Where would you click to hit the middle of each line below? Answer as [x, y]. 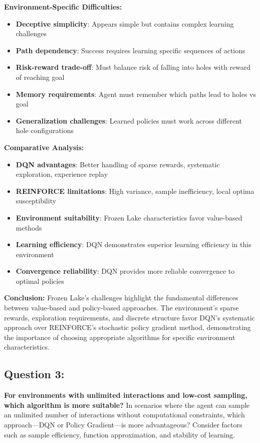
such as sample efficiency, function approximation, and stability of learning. [120, 434]
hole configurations [45, 130]
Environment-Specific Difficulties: [63, 7]
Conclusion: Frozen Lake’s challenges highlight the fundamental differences [121, 298]
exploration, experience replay [62, 174]
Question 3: [34, 374]
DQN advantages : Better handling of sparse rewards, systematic [118, 164]
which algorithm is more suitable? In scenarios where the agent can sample [127, 405]
